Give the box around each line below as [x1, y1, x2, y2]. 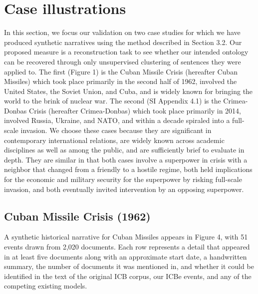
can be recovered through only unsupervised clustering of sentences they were [4, 56, 241, 66]
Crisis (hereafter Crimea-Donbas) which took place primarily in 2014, [29, 105, 241, 115]
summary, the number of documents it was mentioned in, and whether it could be [4, 261, 254, 271]
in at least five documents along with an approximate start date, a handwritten [4, 251, 247, 261]
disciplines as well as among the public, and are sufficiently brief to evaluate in [4, 144, 245, 155]
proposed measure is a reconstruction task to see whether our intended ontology [4, 46, 249, 57]
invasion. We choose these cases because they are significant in [20, 125, 212, 135]
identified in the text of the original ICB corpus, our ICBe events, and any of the [4, 270, 252, 281]
